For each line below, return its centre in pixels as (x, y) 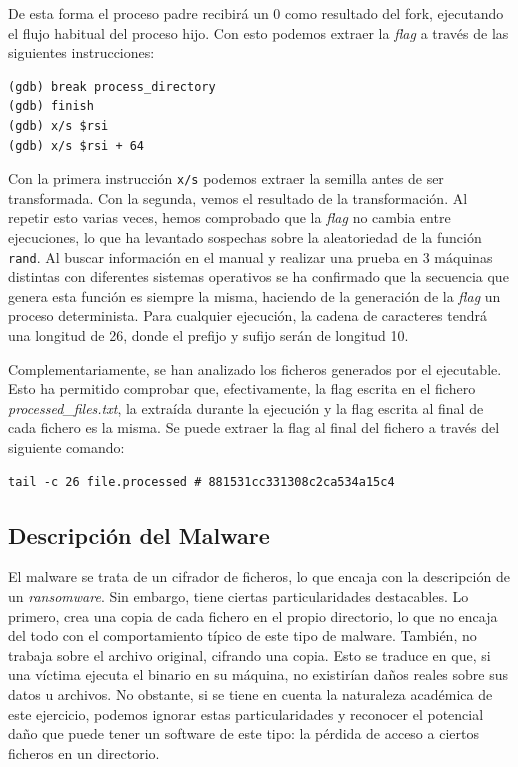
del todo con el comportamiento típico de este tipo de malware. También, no (242, 635)
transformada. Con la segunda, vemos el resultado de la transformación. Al (238, 197)
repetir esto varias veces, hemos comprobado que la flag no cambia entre (229, 217)
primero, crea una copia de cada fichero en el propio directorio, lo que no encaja (253, 615)
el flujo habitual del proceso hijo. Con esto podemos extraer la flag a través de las (258, 32)
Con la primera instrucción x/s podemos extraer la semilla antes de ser (226, 178)
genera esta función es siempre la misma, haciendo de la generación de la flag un (254, 295)
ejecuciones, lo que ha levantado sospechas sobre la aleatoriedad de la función (245, 237)
